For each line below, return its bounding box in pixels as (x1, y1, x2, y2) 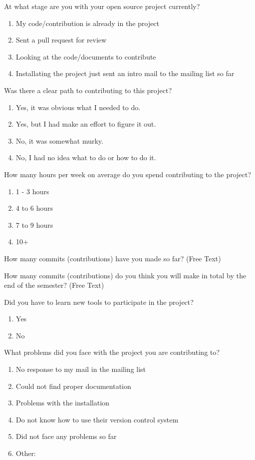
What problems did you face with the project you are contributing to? (4, 347, 220, 357)
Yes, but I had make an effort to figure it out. (16, 119, 156, 129)
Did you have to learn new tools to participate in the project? (4, 296, 194, 307)
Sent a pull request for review (16, 35, 107, 45)
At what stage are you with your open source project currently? (4, 1, 200, 11)
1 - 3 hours (16, 186, 50, 196)
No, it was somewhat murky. (16, 135, 104, 146)
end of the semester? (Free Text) (4, 280, 104, 290)
